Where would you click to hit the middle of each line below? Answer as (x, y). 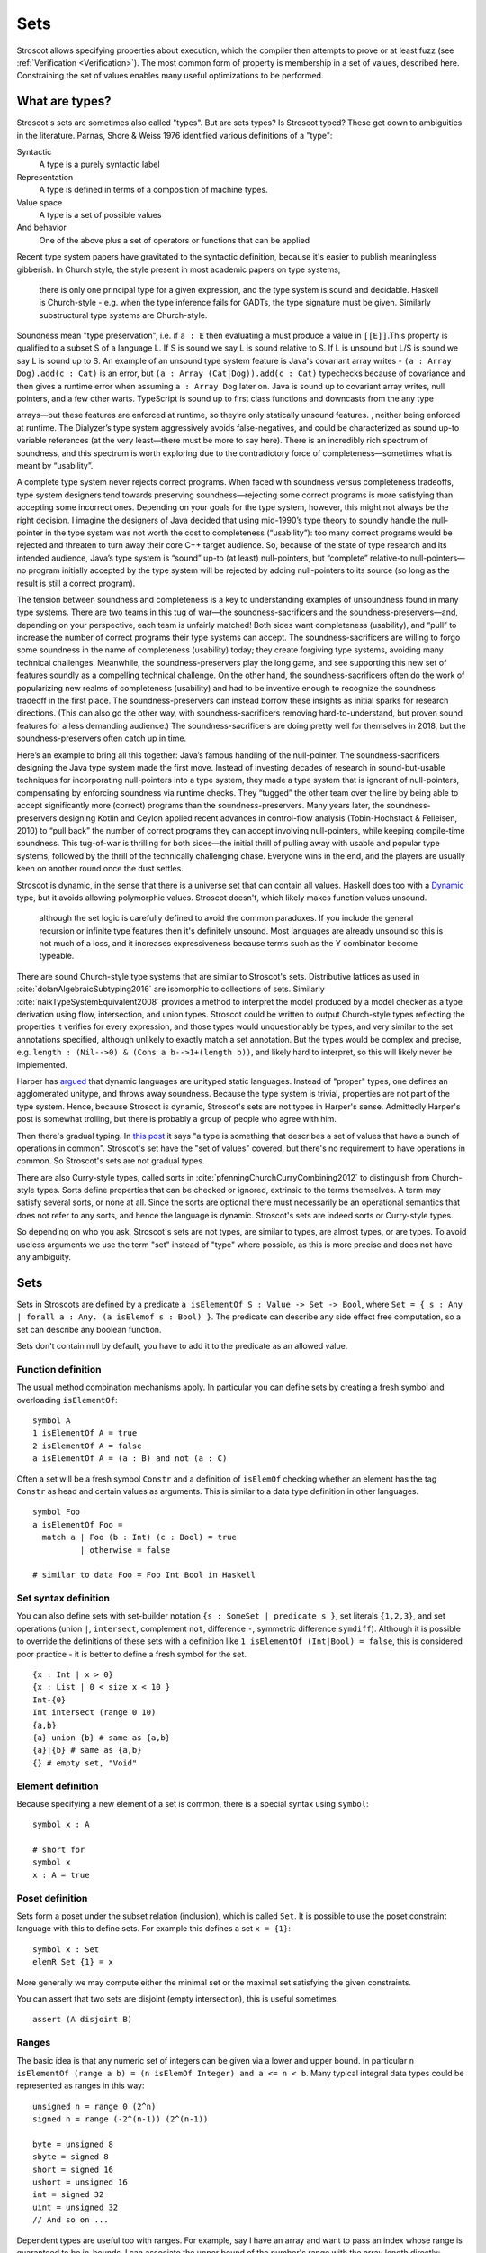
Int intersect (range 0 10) (94, 1713)
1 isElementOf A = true (85, 1433)
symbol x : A (61, 1824)
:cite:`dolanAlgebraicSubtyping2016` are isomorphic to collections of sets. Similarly (171, 989)
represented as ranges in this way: (81, 2085)
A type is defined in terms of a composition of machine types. (154, 190)
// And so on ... (71, 2220)
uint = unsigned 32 (76, 2207)
